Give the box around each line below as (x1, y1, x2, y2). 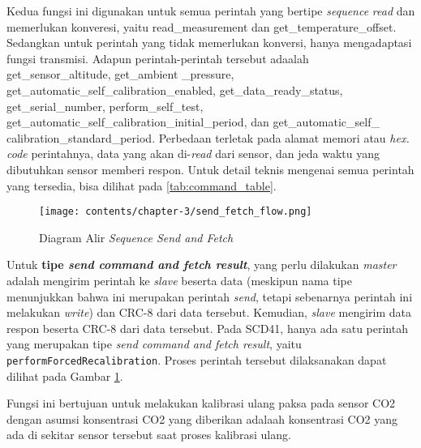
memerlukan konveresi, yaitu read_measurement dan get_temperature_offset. (6, 18, 397, 35)
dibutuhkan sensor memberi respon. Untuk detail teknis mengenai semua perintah (6, 160, 415, 177)
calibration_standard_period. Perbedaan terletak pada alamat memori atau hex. (6, 129, 410, 146)
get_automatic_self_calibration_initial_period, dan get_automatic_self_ (6, 113, 380, 130)
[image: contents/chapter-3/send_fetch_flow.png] (39, 206, 312, 218)
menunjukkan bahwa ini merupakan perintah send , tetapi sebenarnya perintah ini (6, 288, 413, 305)
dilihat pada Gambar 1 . (6, 367, 123, 384)
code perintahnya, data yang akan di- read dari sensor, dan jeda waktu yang (6, 145, 380, 162)
